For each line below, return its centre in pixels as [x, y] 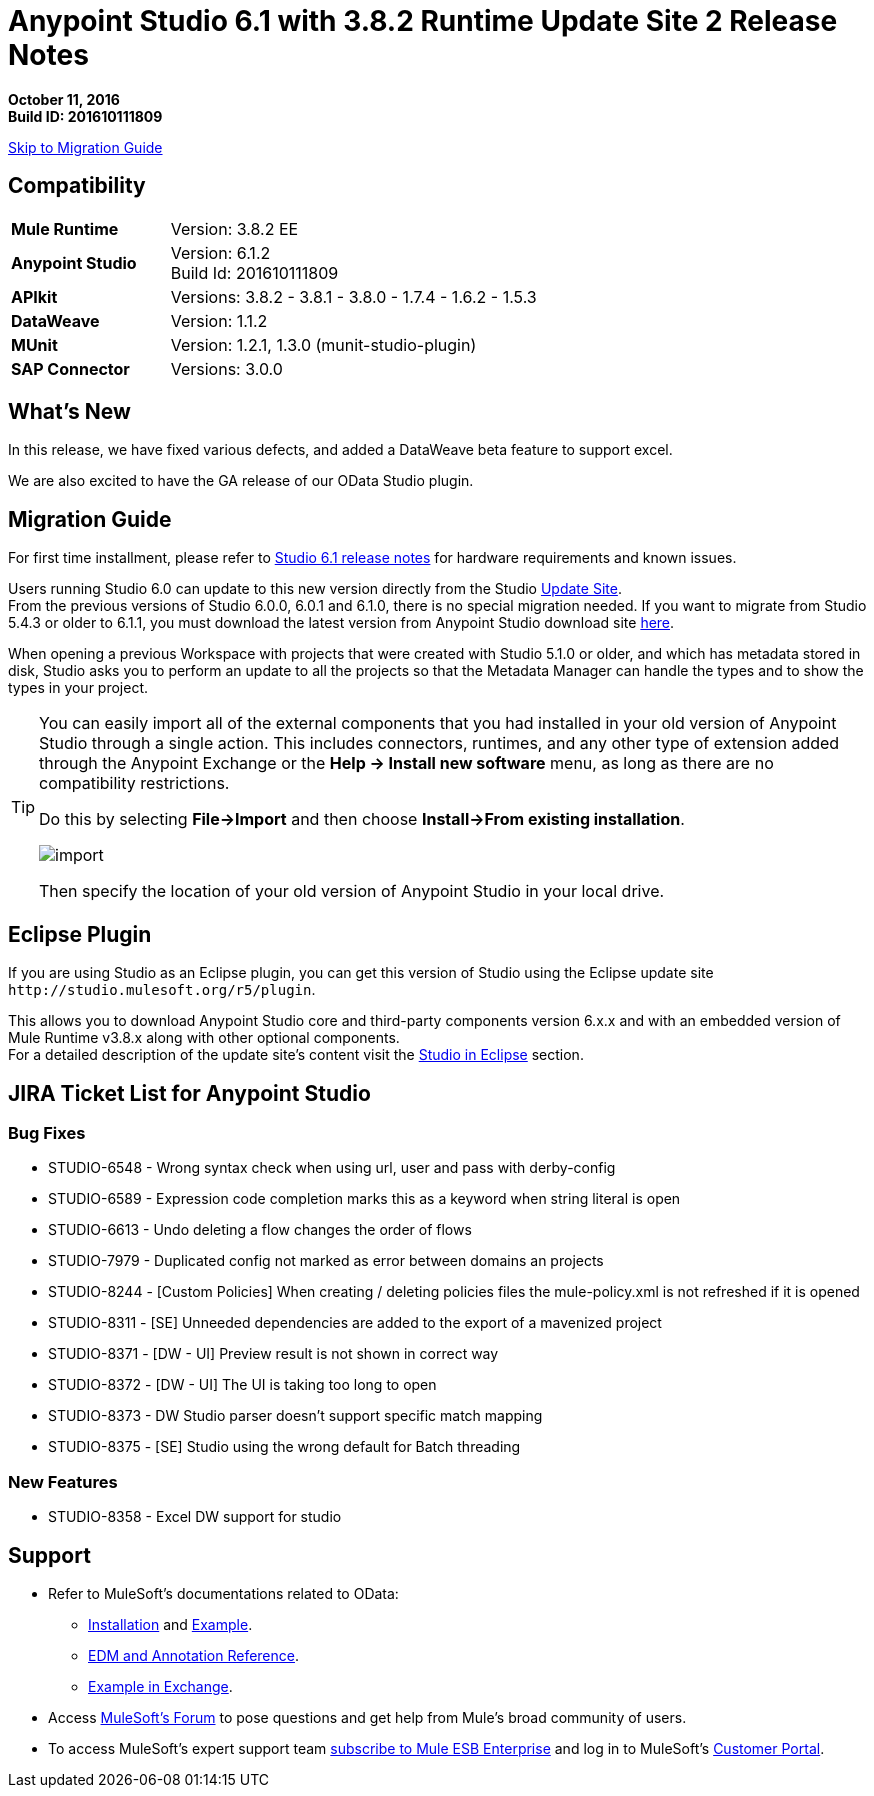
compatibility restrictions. [134, 783]
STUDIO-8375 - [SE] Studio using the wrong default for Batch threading [284, 1447]
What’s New [69, 412]
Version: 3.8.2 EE [234, 228]
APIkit [34, 296]
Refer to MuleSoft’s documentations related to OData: [223, 1593]
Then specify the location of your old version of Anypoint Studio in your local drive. [352, 891]
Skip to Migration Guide [85, 147]
